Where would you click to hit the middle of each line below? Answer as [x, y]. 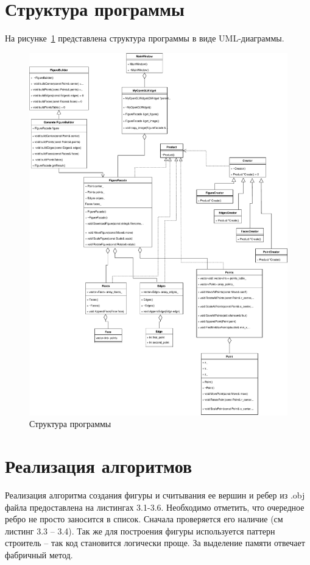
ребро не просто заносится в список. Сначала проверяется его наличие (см [144, 519]
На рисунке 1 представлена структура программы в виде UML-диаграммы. [145, 38]
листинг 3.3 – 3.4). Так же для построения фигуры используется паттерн [140, 531]
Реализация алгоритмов [99, 466]
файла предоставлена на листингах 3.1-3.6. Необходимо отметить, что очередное [155, 507]
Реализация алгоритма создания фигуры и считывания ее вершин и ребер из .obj [155, 495]
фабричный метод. [39, 554]
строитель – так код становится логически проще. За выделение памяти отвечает [155, 543]
